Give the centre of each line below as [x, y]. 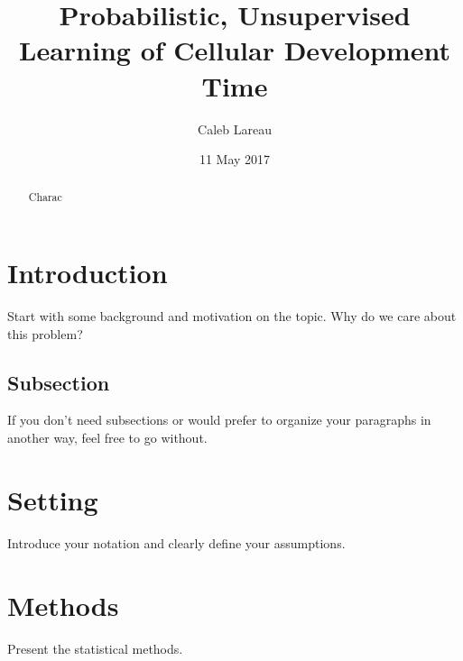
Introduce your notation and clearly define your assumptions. [176, 542]
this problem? [45, 333]
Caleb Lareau [235, 129]
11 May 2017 [235, 159]
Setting [53, 499]
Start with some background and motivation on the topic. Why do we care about [232, 316]
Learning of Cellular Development [235, 50]
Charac [45, 197]
